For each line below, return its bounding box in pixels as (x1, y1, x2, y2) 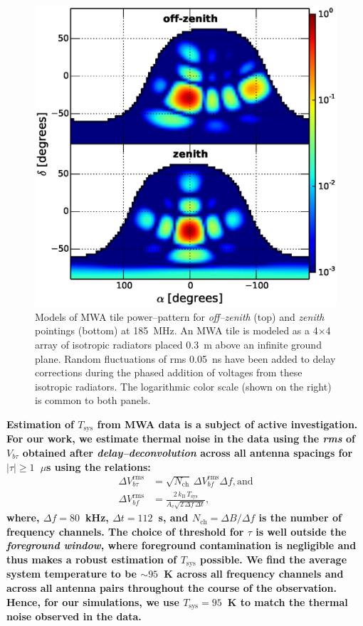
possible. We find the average (199, 551, 347, 566)
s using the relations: (46, 459, 151, 474)
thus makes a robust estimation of (6, 551, 177, 566)
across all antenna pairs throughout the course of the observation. (6, 580, 337, 595)
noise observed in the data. (6, 609, 142, 624)
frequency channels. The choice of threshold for (6, 524, 244, 539)
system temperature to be (6, 566, 137, 581)
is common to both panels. (35, 393, 151, 408)
